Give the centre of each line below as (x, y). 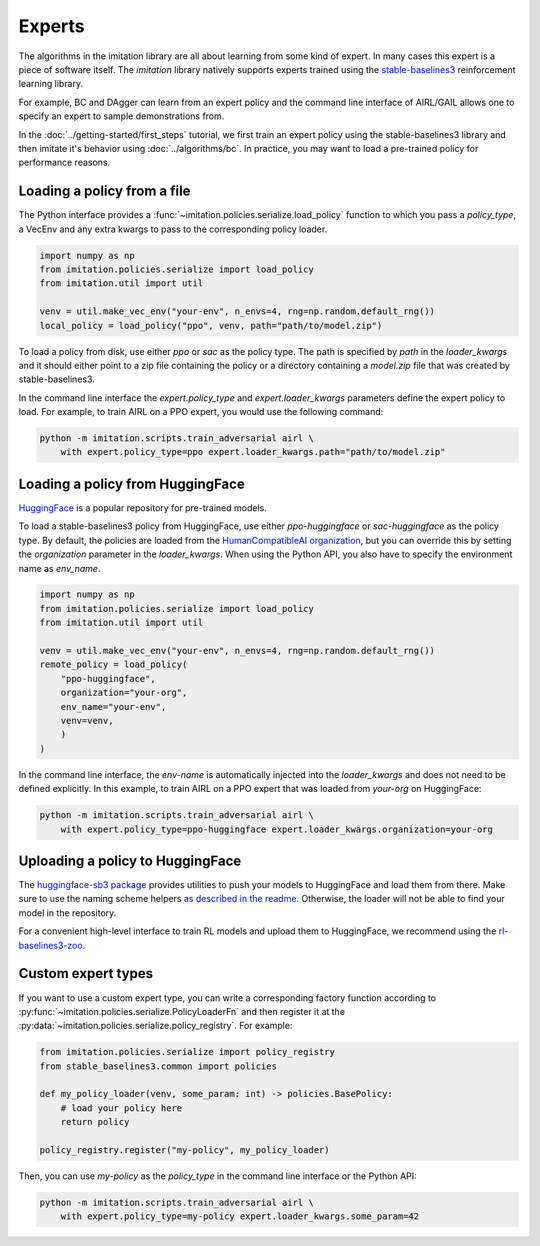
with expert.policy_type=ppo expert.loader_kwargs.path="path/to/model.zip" (253, 452)
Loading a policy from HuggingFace (131, 483)
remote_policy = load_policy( (113, 664)
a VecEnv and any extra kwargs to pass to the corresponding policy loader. (173, 229)
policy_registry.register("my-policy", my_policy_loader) (184, 1150)
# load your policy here (121, 1108)
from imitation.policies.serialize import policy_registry (187, 1052)
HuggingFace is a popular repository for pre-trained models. (142, 507)
